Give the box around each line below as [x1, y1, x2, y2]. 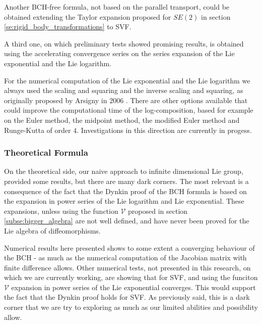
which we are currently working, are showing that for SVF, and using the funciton [4, 272, 258, 283]
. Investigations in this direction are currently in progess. [77, 124, 252, 135]
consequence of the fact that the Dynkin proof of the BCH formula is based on [4, 186, 247, 196]
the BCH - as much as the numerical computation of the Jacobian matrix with [4, 252, 247, 263]
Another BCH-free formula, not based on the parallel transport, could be [4, 2, 230, 12]
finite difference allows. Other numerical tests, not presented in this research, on [4, 262, 251, 272]
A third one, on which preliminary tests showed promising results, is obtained [4, 38, 244, 49]
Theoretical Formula [4, 146, 88, 159]
